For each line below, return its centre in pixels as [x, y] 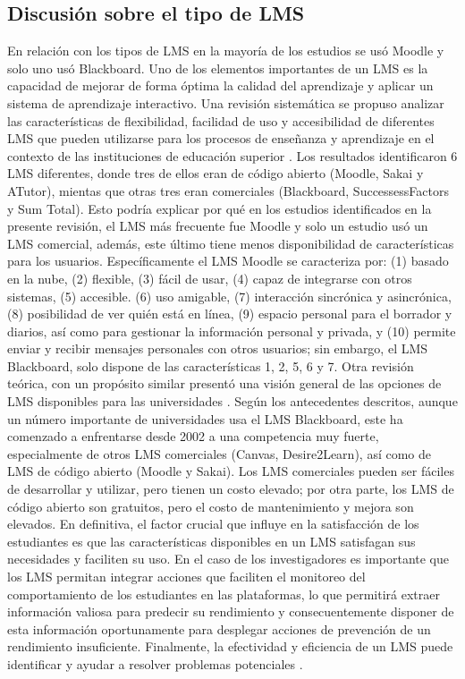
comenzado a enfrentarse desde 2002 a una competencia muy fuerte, [193, 436]
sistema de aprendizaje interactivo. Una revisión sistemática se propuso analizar [226, 102]
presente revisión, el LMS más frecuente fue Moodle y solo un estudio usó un [218, 226]
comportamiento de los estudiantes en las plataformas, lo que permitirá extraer [224, 594]
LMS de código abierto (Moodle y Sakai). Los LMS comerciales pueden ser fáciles [231, 471]
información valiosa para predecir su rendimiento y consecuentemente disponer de [231, 611]
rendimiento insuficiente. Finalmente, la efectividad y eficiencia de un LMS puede [230, 646]
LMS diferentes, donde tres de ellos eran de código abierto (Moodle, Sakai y [216, 173]
